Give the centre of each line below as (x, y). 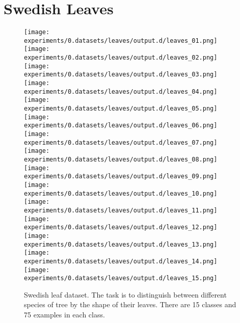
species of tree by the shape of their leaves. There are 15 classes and (130, 304)
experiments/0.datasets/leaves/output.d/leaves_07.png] (121, 142)
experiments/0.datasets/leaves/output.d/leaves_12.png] (121, 227)
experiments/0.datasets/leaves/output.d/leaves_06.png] (121, 126)
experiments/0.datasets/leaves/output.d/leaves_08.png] (121, 159)
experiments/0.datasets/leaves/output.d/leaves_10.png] (121, 193)
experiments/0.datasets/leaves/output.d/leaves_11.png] (121, 210)
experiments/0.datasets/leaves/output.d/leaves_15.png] (121, 278)
